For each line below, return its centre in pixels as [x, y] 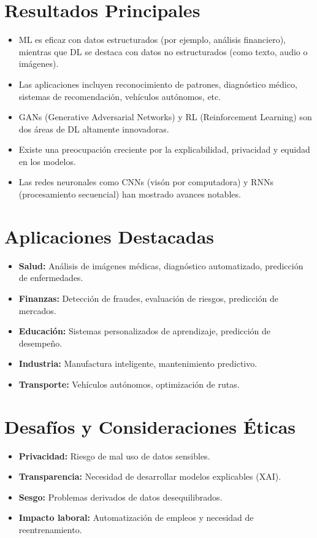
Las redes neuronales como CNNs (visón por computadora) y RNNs [146, 182]
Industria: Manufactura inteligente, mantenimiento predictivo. [138, 363]
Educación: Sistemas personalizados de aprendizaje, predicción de [145, 331]
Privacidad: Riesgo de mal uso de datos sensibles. [114, 455]
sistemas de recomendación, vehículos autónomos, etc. [120, 96]
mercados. [37, 310]
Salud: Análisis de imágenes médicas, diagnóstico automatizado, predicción [161, 265]
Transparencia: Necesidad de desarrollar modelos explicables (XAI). [150, 476]
